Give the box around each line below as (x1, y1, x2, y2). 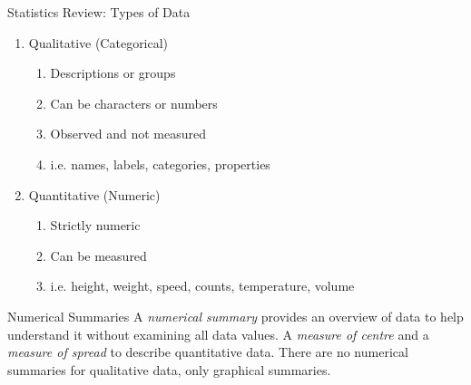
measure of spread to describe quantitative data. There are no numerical (7, 342, 408, 361)
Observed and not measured (50, 124, 206, 143)
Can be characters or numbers (50, 93, 218, 112)
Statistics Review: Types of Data (7, 3, 191, 21)
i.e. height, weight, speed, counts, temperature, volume (50, 276, 355, 295)
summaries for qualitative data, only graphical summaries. (7, 360, 331, 379)
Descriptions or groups (50, 63, 176, 82)
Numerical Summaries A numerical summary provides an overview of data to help (7, 306, 464, 325)
